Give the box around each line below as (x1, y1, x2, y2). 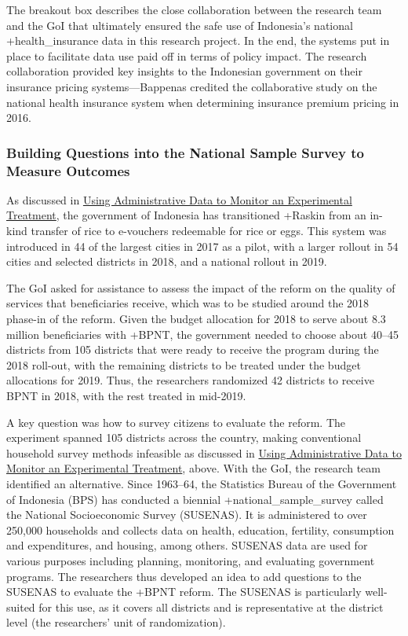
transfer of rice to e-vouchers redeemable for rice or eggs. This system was (31, 222, 387, 239)
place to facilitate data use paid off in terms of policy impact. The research (6, 47, 367, 64)
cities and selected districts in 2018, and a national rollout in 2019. (6, 253, 327, 270)
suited (6, 598, 35, 615)
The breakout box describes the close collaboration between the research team (6, 2, 382, 17)
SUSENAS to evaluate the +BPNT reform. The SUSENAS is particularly (6, 583, 362, 600)
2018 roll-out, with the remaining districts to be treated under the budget (6, 356, 361, 373)
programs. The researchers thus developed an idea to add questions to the (6, 568, 362, 584)
